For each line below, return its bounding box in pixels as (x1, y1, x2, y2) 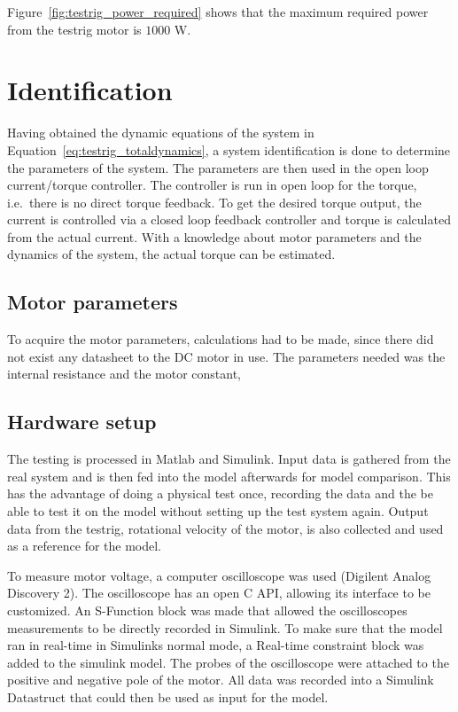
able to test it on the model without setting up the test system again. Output (7, 502, 429, 520)
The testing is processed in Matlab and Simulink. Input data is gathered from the (7, 450, 451, 468)
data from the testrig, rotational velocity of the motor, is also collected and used (7, 519, 444, 537)
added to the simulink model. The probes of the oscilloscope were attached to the (7, 653, 449, 671)
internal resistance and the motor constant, (7, 364, 242, 383)
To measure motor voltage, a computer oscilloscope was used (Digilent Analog (7, 566, 431, 584)
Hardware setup (7, 408, 157, 435)
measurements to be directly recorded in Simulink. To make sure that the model (7, 618, 443, 637)
